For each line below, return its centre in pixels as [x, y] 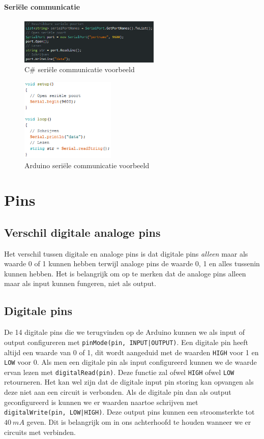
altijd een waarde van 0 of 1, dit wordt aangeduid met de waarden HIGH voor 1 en [131, 352]
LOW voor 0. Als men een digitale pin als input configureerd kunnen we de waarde [130, 362]
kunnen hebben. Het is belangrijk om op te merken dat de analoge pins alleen [125, 273]
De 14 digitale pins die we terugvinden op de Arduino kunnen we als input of [124, 332]
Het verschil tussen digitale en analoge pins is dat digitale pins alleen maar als [126, 253]
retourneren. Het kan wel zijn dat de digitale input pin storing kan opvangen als [129, 382]
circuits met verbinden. [40, 432]
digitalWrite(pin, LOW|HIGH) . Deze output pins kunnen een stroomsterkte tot [129, 412]
